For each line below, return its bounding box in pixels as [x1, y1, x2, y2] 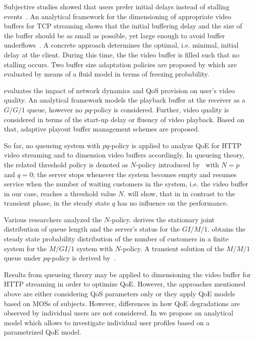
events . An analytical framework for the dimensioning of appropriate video [4, 11, 231, 21]
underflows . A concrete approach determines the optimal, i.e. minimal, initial [4, 40, 239, 50]
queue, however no [27, 104, 83, 114]
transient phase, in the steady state [4, 198, 110, 208]
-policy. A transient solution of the [120, 243, 224, 253]
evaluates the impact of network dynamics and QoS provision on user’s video [4, 85, 235, 95]
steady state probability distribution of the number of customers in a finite [4, 234, 229, 244]
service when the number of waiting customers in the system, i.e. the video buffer [4, 179, 248, 189]
